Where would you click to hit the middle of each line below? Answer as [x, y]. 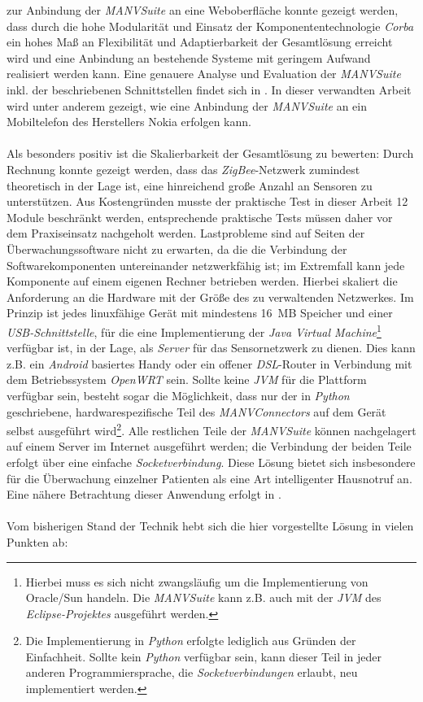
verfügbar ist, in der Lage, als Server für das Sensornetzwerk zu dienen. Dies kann [211, 348]
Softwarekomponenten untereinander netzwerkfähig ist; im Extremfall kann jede [206, 265]
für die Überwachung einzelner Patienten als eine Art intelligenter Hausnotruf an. [209, 478]
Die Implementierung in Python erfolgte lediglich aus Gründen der [191, 641]
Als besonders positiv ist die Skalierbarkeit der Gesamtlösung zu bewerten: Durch [210, 153]
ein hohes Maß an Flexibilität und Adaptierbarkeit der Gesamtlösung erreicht [200, 42]
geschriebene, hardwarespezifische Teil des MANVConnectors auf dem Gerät [196, 411]
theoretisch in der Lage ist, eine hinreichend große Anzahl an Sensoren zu [190, 185]
